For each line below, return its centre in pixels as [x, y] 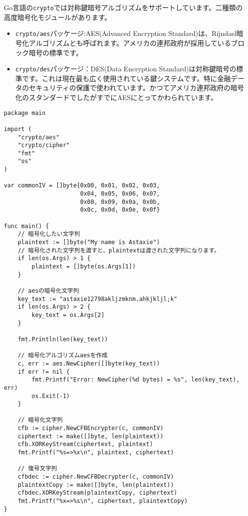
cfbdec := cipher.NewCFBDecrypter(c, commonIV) [96, 477]
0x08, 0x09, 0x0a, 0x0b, [120, 202]
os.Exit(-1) [51, 396]
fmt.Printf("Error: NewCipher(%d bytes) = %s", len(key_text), [136, 380]
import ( [18, 129]
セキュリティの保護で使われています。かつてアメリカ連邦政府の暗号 [136, 88]
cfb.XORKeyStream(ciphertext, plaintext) [85, 444]
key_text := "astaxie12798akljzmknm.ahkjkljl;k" [97, 299]
